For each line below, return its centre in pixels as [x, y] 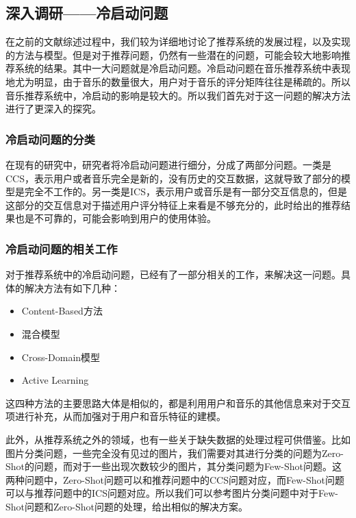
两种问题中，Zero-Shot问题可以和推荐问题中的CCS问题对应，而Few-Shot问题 [175, 479]
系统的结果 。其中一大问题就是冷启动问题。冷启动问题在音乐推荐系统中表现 [182, 68]
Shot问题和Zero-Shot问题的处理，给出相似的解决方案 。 [127, 506]
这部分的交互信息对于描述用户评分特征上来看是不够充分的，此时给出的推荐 [173, 205]
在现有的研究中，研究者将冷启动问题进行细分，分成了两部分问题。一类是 [168, 164]
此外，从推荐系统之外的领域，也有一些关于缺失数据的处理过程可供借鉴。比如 [178, 439]
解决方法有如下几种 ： [72, 287]
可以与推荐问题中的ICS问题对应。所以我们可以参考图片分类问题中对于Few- [172, 493]
